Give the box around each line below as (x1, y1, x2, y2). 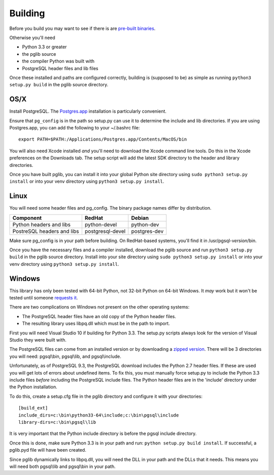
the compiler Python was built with (22, 58, 95, 64)
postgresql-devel (84, 227, 126, 234)
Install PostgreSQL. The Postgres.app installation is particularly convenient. (9, 108, 167, 114)
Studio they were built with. (9, 337, 67, 343)
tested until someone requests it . (9, 295, 78, 301)
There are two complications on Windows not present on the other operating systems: (9, 304, 190, 310)
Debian (131, 214, 149, 221)
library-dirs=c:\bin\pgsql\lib (18, 419, 96, 425)
